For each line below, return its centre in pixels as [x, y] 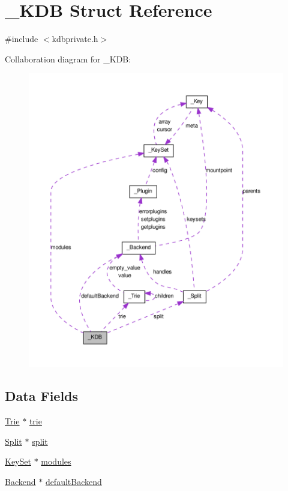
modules [56, 461]
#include [22, 39]
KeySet [18, 461]
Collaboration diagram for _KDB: [68, 59]
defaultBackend [73, 481]
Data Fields [42, 396]
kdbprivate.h [75, 39]
